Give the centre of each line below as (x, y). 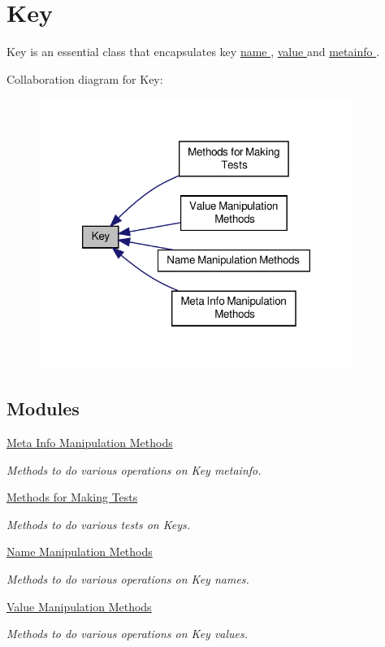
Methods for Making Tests (72, 497)
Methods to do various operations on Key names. (128, 579)
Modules (43, 408)
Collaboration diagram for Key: (85, 78)
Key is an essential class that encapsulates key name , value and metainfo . (193, 52)
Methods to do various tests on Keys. (99, 524)
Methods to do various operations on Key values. (128, 634)
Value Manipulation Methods (79, 606)
